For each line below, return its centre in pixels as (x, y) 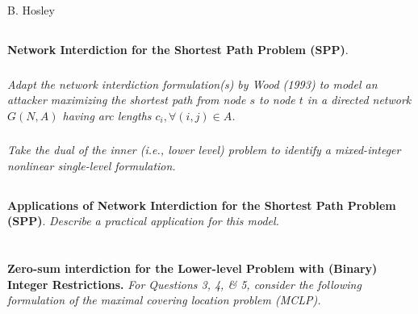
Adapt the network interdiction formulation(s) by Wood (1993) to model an (192, 84)
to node (277, 100)
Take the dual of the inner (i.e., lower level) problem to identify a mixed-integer (204, 150)
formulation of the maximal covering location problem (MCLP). (164, 300)
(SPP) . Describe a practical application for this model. (143, 221)
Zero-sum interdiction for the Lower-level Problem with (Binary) (192, 268)
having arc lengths (107, 115)
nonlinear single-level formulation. (92, 165)
